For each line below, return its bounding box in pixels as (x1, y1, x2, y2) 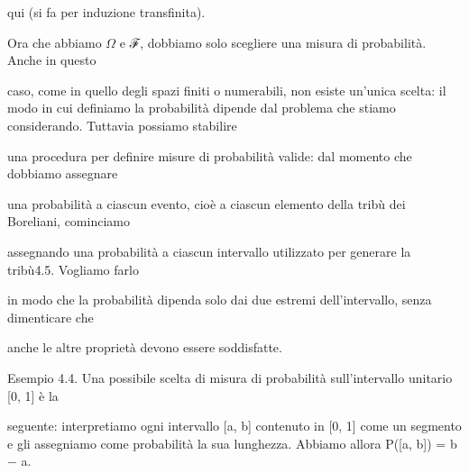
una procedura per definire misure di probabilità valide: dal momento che (7, 146, 412, 165)
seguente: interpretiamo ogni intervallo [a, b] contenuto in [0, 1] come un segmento (7, 416, 462, 435)
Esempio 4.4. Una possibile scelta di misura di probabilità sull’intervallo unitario (7, 368, 453, 387)
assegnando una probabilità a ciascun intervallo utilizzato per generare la (7, 241, 411, 260)
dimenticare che (7, 307, 94, 326)
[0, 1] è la (7, 386, 59, 405)
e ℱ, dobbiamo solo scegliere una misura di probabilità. (119, 32, 427, 51)
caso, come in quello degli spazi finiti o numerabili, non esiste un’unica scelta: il (7, 80, 446, 99)
